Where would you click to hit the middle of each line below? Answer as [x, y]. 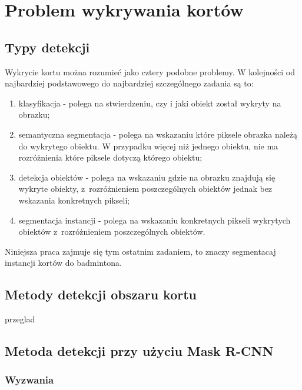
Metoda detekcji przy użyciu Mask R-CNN [139, 351]
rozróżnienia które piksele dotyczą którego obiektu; [110, 157]
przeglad [20, 319]
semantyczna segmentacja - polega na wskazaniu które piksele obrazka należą [158, 134]
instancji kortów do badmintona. [63, 263]
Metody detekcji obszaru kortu [101, 294]
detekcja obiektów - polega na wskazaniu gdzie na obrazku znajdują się [147, 177]
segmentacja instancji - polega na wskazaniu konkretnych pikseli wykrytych [155, 220]
